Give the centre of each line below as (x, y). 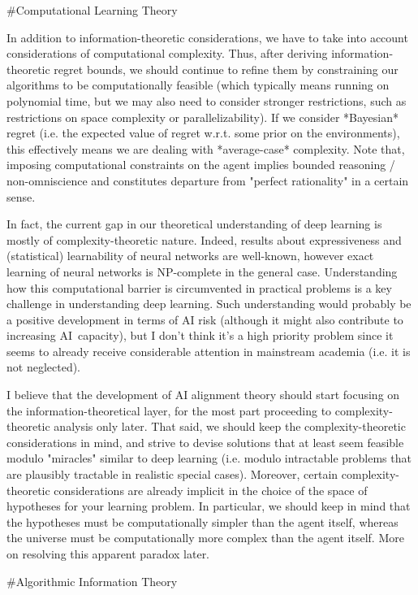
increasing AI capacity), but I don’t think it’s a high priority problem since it (200, 335)
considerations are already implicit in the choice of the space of (211, 490)
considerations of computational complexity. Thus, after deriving (167, 53)
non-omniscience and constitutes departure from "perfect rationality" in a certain (208, 180)
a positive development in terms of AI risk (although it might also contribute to (205, 319)
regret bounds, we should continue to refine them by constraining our (226, 69)
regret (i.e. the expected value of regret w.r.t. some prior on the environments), (203, 133)
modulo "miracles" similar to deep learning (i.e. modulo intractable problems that (209, 458)
